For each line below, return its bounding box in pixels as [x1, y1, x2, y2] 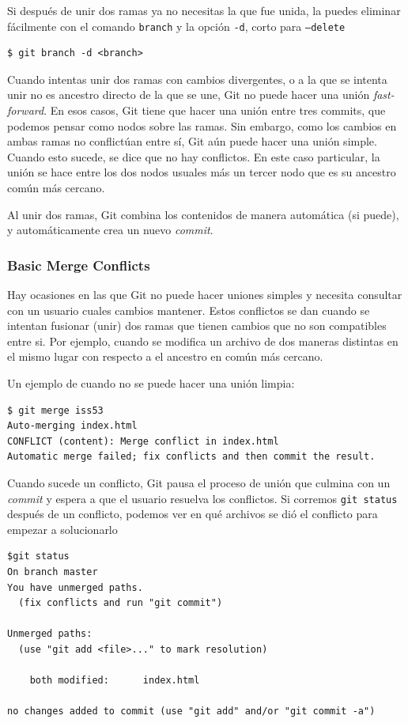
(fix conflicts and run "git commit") [18, 597, 223, 609]
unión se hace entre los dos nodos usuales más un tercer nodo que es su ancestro [7, 164, 396, 180]
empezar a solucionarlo [7, 520, 118, 537]
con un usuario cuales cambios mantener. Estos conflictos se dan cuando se [7, 301, 370, 318]
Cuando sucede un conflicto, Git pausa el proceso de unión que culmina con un [7, 474, 391, 490]
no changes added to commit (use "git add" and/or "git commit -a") [7, 706, 376, 717]
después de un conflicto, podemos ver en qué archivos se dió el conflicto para [7, 505, 378, 522]
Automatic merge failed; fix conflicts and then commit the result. [7, 451, 376, 463]
